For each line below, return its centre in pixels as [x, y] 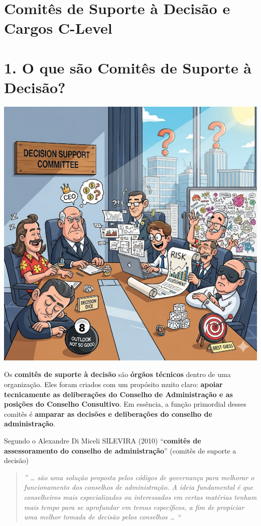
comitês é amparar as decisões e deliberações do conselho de [108, 414]
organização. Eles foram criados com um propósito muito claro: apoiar [113, 384]
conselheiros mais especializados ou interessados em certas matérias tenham [140, 497]
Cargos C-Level [58, 28]
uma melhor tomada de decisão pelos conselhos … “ [102, 517]
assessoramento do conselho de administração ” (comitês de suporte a [120, 450]
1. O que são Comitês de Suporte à [128, 67]
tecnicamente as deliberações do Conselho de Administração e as [118, 394]
